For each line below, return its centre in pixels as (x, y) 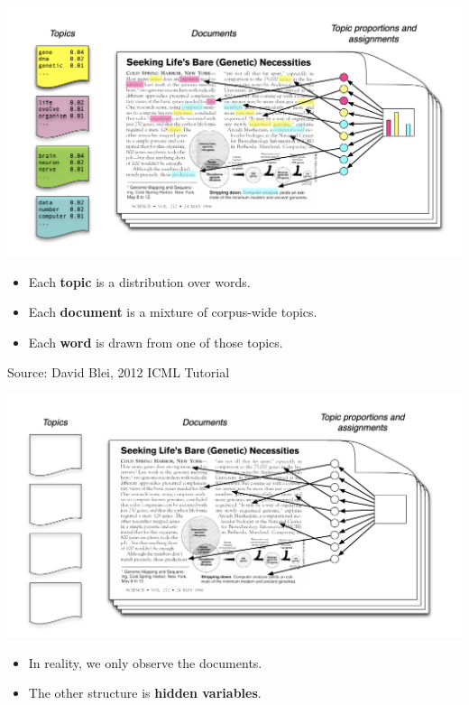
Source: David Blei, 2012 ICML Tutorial (119, 372)
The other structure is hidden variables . (145, 693)
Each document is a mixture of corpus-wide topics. (173, 312)
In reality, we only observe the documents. (145, 662)
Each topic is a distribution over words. (139, 281)
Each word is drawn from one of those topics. (156, 342)
